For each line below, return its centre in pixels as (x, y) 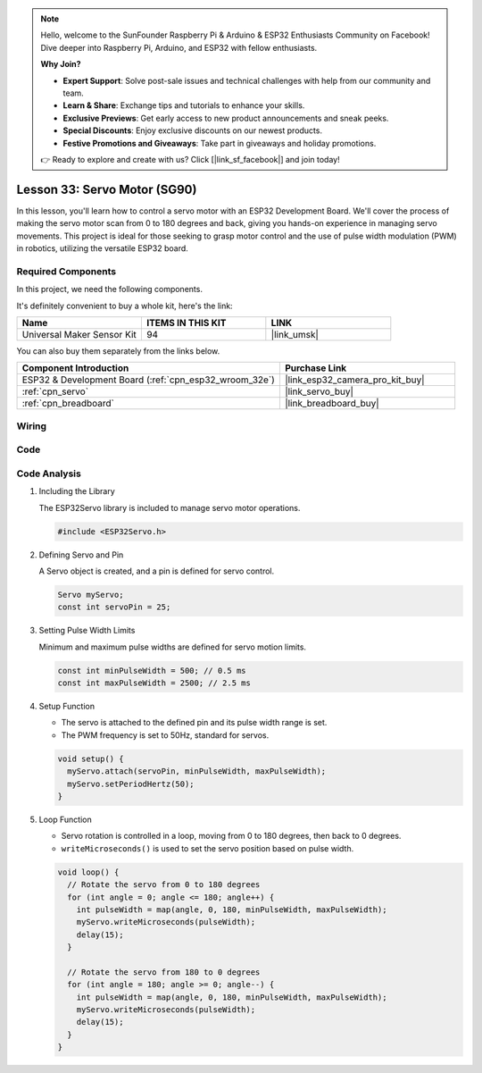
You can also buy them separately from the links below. (118, 351)
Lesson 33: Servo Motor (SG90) (107, 189)
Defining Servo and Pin (81, 555)
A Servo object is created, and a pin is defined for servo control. (157, 571)
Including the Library (77, 491)
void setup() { (91, 759)
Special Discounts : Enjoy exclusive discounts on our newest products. (193, 130)
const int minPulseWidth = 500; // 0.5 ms (152, 671)
